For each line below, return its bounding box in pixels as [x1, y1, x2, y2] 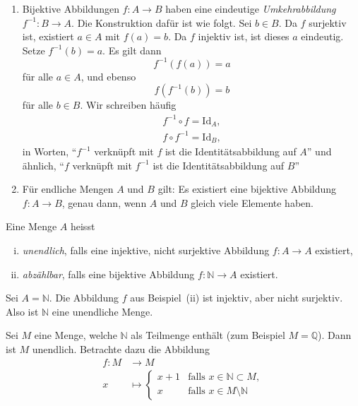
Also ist [6, 304, 39, 318]
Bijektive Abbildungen [22, 1, 119, 16]
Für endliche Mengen [22, 181, 114, 196]
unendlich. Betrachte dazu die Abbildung [32, 341, 210, 356]
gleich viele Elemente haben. [191, 195, 314, 210]
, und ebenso [80, 68, 136, 83]
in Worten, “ [22, 144, 77, 159]
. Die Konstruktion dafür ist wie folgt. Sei [71, 15, 252, 30]
